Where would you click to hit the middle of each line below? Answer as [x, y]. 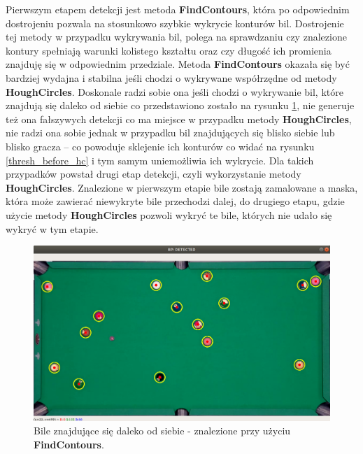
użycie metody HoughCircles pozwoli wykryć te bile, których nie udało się [169, 214]
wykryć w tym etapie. [52, 228]
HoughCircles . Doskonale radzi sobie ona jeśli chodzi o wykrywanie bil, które [175, 91]
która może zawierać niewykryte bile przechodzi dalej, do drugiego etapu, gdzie [175, 201]
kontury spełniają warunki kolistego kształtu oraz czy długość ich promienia [169, 50]
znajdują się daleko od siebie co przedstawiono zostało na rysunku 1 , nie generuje [180, 105]
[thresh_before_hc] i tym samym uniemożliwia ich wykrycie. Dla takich [160, 160]
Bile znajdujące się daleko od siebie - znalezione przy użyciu [162, 431]
